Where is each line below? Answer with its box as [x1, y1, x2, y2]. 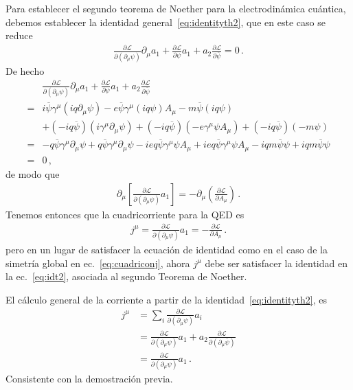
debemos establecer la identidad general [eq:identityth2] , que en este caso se [5, 14, 326, 29]
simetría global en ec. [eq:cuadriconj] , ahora [5, 255, 190, 270]
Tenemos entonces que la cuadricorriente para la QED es [5, 207, 244, 221]
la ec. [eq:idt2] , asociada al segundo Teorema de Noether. [5, 269, 247, 284]
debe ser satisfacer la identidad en [205, 255, 348, 270]
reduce [5, 28, 33, 43]
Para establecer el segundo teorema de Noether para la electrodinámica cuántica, [5, 1, 346, 15]
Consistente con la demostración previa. [5, 371, 173, 385]
